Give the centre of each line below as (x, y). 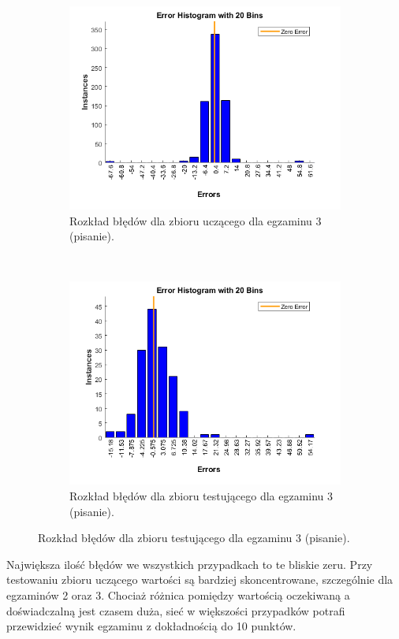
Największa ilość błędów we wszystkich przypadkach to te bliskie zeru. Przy (190, 564)
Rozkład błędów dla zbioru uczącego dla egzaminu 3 (196, 220)
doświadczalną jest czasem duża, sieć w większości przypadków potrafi (176, 610)
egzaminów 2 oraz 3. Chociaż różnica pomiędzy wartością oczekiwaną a (178, 594)
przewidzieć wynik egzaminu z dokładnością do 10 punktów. (151, 626)
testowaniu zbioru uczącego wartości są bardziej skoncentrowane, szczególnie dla (200, 580)
